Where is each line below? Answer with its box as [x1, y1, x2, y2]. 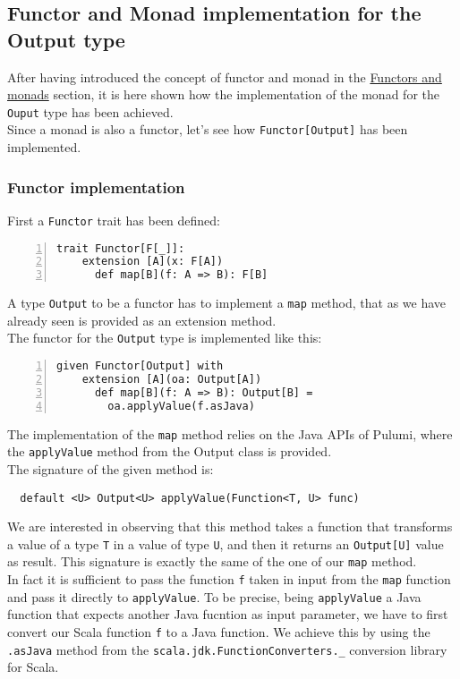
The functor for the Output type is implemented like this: [7, 328, 322, 347]
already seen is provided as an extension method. [7, 310, 277, 329]
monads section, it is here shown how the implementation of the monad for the [7, 85, 439, 104]
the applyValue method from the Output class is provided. [7, 442, 332, 461]
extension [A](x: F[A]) [81, 255, 224, 268]
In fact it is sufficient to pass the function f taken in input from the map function [7, 570, 451, 589]
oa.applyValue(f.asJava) [107, 399, 255, 412]
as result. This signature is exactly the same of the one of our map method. [7, 552, 417, 571]
